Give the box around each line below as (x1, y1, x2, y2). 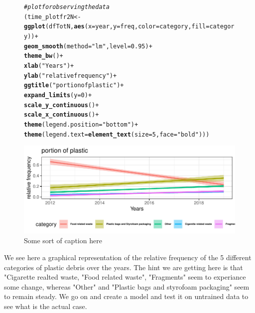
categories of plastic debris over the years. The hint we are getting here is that (4, 262, 243, 272)
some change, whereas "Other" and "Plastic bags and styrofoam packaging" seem (4, 281, 250, 292)
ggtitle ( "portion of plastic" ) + (24, 82, 124, 89)
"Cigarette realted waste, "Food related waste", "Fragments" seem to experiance (4, 272, 246, 282)
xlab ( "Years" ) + (24, 62, 74, 69)
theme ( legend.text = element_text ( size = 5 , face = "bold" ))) (24, 131, 210, 138)
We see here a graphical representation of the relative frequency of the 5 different (4, 252, 252, 263)
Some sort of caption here (24, 235, 102, 246)
